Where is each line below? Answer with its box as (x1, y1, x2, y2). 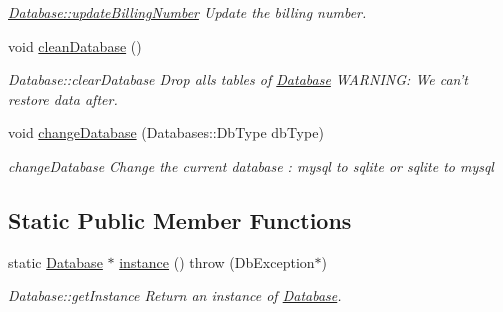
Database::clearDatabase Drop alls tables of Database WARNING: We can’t (8, 69, 469, 90)
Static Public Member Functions (8, 204, 352, 235)
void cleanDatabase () (8, 35, 142, 56)
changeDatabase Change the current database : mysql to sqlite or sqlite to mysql (8, 155, 494, 176)
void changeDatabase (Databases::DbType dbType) (8, 122, 324, 143)
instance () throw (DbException (119, 251, 315, 272)
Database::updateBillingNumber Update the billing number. (8, 2, 367, 22)
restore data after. (8, 88, 118, 109)
